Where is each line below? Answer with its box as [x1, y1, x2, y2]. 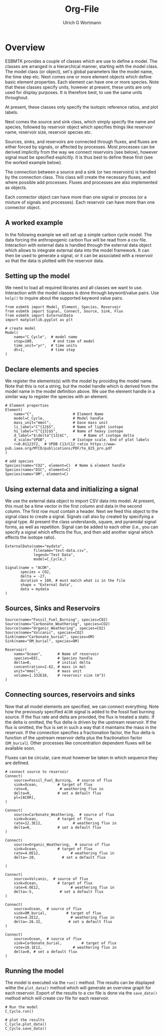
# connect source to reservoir [5, 769, 69, 774]
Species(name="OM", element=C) [5, 471, 69, 477]
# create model [5, 326, 36, 331]
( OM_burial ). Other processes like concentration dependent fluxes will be [5, 740, 151, 746]
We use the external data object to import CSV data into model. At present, [5, 498, 155, 504]
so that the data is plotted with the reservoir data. [5, 258, 104, 263]
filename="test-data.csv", [33, 548, 89, 553]
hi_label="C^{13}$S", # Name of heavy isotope [14, 429, 123, 434]
